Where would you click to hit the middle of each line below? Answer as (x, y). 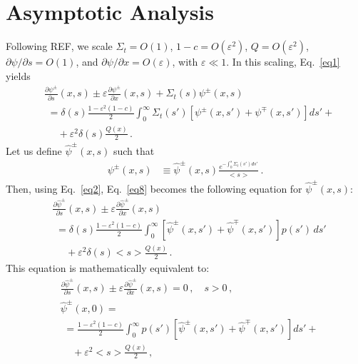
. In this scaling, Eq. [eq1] (283, 62)
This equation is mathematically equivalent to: (108, 268)
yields (18, 75)
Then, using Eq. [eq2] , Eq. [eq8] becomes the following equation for (154, 188)
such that (134, 151)
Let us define (34, 151)
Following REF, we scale (59, 46)
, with (185, 62)
